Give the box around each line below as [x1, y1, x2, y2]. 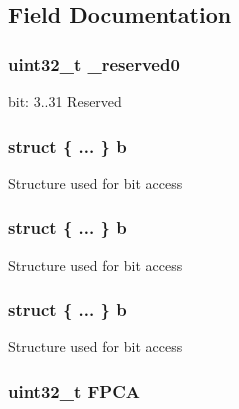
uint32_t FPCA [8, 378, 141, 403]
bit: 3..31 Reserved [8, 91, 122, 111]
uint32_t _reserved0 [8, 51, 180, 76]
